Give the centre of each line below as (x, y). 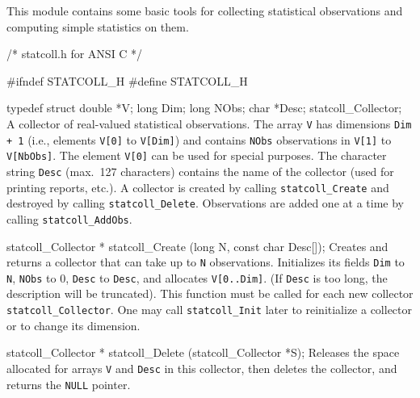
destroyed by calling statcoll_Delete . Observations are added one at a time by (205, 203)
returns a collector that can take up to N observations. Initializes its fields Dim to (206, 262)
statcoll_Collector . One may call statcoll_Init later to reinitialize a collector (210, 310)
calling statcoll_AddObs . (69, 218)
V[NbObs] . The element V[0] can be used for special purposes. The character (197, 155)
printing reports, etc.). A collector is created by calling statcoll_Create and (198, 187)
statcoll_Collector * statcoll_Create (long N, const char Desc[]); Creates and (197, 246)
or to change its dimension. (73, 325)
